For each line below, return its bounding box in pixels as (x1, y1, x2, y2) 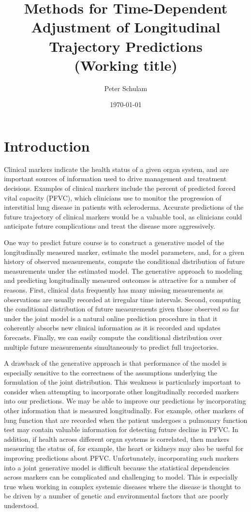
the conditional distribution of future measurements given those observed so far (4, 304, 239, 314)
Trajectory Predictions (49, 36, 203, 56)
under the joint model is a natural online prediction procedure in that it (4, 313, 218, 323)
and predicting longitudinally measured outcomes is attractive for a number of (4, 275, 236, 285)
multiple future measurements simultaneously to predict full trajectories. (4, 341, 219, 352)
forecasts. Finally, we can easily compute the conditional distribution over (4, 332, 222, 342)
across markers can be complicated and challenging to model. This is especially (4, 472, 238, 482)
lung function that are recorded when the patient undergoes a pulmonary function (4, 415, 248, 425)
